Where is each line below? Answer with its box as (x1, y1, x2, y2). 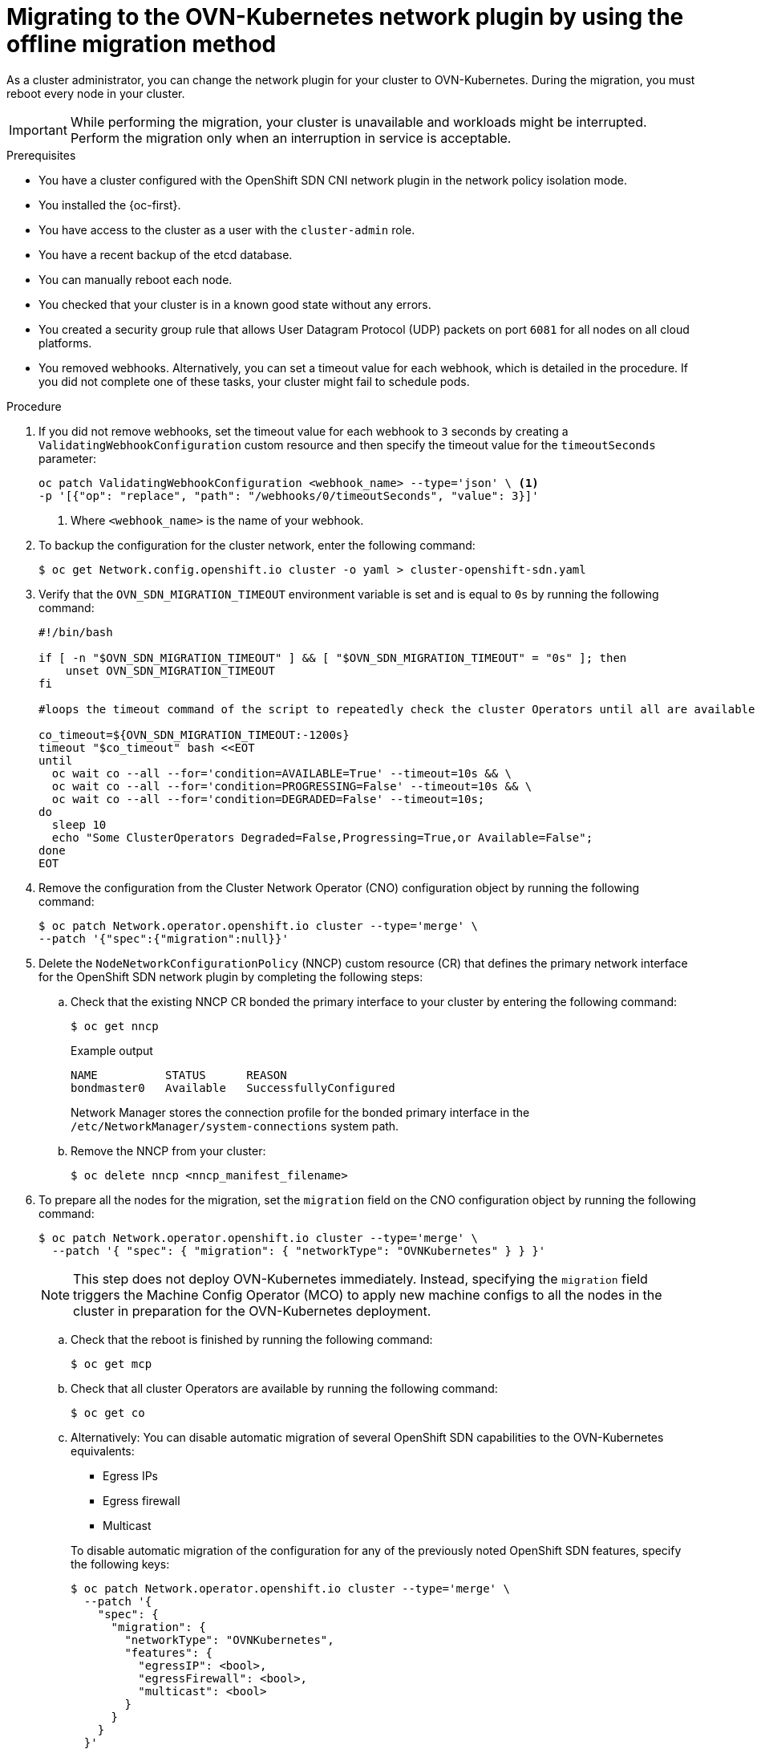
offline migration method (6, 30, 277, 58)
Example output (71, 1043, 153, 1057)
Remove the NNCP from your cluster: (71, 1143, 266, 1158)
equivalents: (71, 1443, 135, 1458)
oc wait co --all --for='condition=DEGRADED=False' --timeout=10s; (51, 792, 485, 806)
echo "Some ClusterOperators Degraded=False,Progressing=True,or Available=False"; (51, 830, 593, 844)
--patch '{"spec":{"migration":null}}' (38, 931, 289, 945)
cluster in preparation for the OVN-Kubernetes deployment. (73, 1302, 431, 1319)
